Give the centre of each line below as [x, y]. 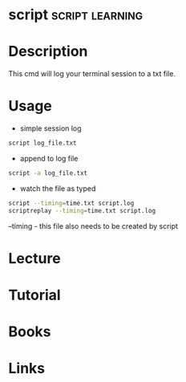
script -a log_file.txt [48, 173]
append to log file [49, 158]
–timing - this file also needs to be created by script [93, 226]
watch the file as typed [58, 188]
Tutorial [35, 295]
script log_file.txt [43, 143]
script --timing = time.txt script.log [71, 203]
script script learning [76, 15]
